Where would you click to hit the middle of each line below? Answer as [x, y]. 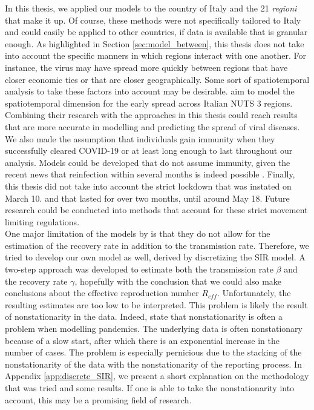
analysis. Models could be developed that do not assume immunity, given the [148, 162]
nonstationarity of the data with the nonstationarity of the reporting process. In [153, 364]
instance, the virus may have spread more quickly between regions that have [146, 67]
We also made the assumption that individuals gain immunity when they [140, 138]
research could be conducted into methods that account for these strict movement [156, 210]
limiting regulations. [42, 221]
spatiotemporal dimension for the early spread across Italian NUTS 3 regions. [149, 103]
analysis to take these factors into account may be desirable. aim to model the [150, 91]
